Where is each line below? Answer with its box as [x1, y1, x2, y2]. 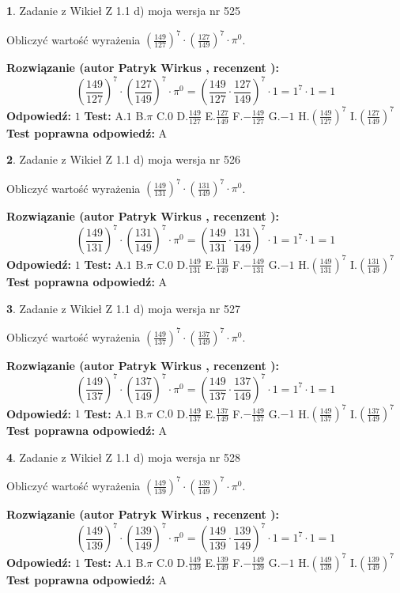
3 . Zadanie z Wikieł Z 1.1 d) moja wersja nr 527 [6, 300, 241, 316]
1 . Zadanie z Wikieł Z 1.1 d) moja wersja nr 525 [6, 2, 241, 18]
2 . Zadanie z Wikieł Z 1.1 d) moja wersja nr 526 [6, 151, 241, 168]
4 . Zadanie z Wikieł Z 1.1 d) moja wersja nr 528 [6, 448, 241, 465]
